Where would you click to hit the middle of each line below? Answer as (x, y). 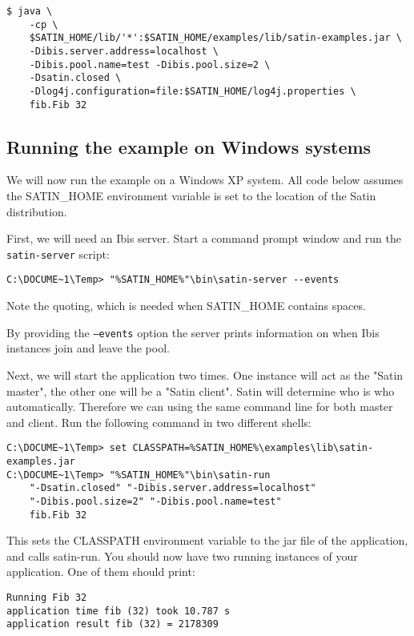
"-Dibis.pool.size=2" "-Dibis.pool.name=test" (155, 501)
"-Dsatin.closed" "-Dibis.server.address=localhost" (173, 488)
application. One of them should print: (101, 572)
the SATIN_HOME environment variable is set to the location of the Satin (191, 196)
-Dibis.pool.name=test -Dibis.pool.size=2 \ (150, 64)
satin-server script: (58, 254)
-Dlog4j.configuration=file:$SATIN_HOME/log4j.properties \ (193, 91)
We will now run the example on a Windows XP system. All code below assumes (205, 180)
